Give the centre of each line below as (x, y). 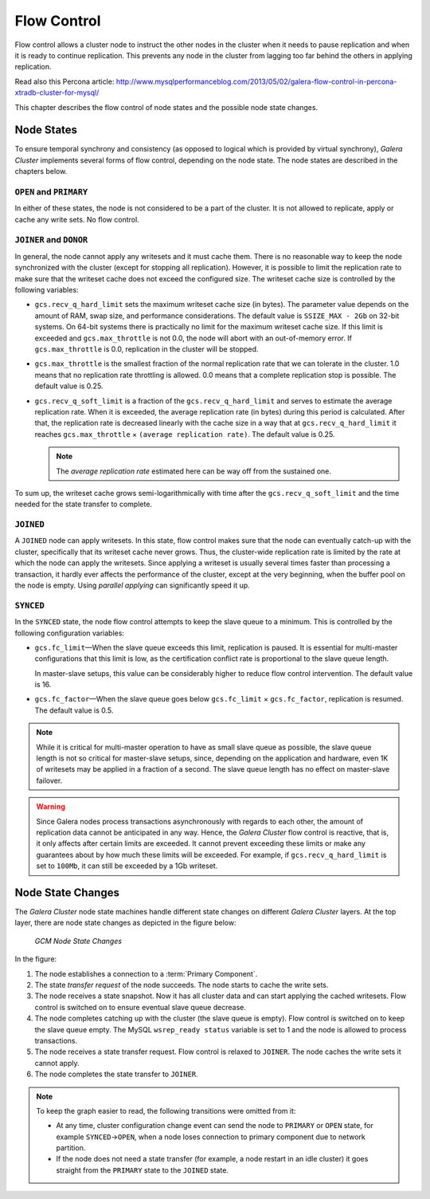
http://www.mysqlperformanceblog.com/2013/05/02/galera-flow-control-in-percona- (256, 81)
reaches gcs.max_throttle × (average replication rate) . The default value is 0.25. (185, 434)
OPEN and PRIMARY (51, 191)
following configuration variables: (70, 633)
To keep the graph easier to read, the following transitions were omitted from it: (166, 1111)
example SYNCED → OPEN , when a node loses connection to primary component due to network (211, 1137)
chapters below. (41, 171)
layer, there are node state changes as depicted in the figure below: (125, 923)
